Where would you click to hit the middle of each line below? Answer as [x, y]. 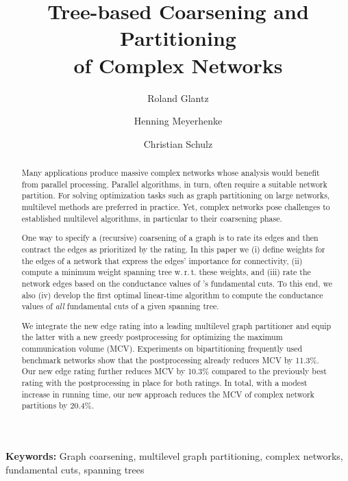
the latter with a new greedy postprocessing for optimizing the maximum [152, 337]
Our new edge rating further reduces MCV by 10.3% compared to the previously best [174, 371]
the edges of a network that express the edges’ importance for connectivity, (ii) [162, 260]
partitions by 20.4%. [58, 405]
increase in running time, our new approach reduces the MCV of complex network [168, 394]
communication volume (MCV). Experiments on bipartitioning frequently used [162, 349]
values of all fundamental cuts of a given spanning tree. [120, 306]
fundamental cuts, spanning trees [75, 469]
